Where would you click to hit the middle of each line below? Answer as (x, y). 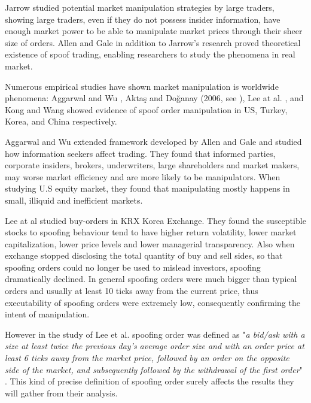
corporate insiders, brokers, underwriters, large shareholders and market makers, (152, 165)
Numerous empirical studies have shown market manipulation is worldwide (142, 86)
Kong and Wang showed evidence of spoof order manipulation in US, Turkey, (146, 109)
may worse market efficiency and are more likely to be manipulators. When (143, 176)
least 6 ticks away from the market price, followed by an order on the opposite (147, 358)
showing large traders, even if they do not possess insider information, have (143, 19)
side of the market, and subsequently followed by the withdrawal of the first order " (154, 369)
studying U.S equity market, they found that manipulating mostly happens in (147, 188)
